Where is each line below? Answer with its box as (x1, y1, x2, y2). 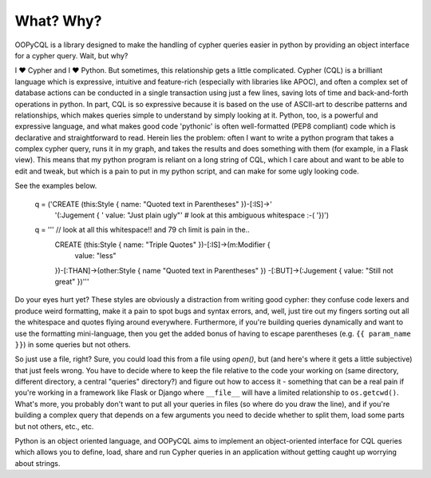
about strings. (14, 458, 61, 468)
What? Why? (14, 12, 102, 30)
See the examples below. (14, 181, 97, 191)
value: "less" (74, 251, 117, 261)
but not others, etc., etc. (14, 421, 94, 431)
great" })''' (54, 277, 89, 286)
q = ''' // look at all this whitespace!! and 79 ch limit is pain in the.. (34, 225, 251, 235)
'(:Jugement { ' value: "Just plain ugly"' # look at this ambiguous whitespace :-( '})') (54, 210, 330, 220)
